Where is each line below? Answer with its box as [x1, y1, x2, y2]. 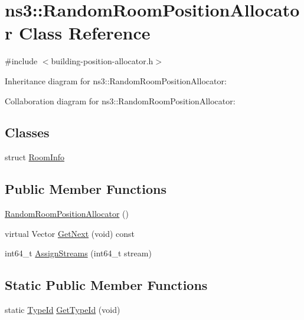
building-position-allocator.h [51, 55, 153, 67]
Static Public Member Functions [5, 276, 208, 294]
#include [5, 55, 38, 67]
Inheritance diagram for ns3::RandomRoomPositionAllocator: [5, 74, 227, 87]
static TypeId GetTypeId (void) [5, 303, 120, 316]
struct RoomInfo [5, 151, 65, 163]
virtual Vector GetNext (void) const [5, 227, 135, 239]
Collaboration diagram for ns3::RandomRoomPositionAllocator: [5, 94, 236, 107]
